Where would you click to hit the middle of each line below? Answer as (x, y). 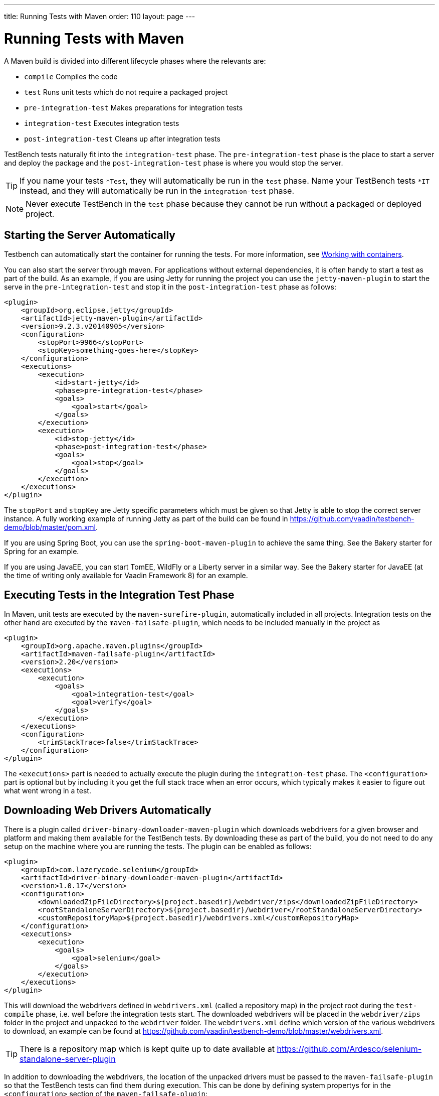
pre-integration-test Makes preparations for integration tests (134, 107)
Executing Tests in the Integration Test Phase (119, 595)
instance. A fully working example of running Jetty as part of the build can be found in (146, 519)
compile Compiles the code (71, 76)
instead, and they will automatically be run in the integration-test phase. (157, 190)
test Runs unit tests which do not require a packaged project (126, 92)
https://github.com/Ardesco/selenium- (349, 1049)
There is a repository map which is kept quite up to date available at (147, 1049)
